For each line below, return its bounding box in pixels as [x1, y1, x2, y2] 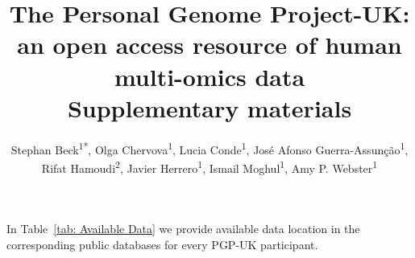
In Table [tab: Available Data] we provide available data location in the [6, 220, 360, 237]
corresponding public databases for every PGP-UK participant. [6, 235, 318, 252]
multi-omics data [114, 59, 305, 92]
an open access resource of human [17, 28, 402, 61]
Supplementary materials [67, 91, 352, 124]
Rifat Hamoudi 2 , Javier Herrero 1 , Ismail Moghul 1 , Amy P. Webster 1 [41, 157, 378, 176]
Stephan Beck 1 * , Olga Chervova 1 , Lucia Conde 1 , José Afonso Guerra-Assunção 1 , [10, 138, 409, 158]
